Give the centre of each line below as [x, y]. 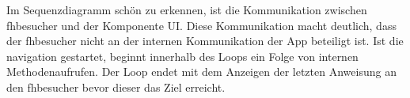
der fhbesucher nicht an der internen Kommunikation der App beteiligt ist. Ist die [205, 41]
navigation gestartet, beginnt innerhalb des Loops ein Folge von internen [182, 56]
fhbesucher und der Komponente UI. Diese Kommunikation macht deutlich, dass [201, 25]
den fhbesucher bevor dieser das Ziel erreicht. [116, 87]
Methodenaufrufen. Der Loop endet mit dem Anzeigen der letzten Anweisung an [201, 72]
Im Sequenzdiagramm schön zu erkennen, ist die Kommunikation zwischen [187, 9]
